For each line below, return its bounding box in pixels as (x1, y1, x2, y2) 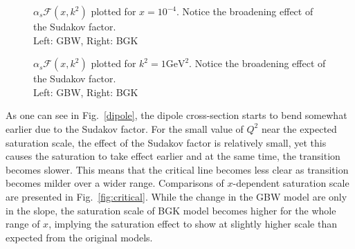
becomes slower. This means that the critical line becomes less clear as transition (6, 162, 349, 176)
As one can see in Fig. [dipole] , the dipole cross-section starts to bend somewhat (6, 108, 347, 122)
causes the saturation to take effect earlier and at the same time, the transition (6, 149, 340, 163)
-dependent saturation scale (233, 176, 349, 190)
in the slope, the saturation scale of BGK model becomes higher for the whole (6, 203, 336, 217)
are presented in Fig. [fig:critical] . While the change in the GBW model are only (6, 189, 347, 203)
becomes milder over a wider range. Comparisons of (6, 176, 224, 190)
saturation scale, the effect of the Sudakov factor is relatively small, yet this (6, 135, 327, 149)
